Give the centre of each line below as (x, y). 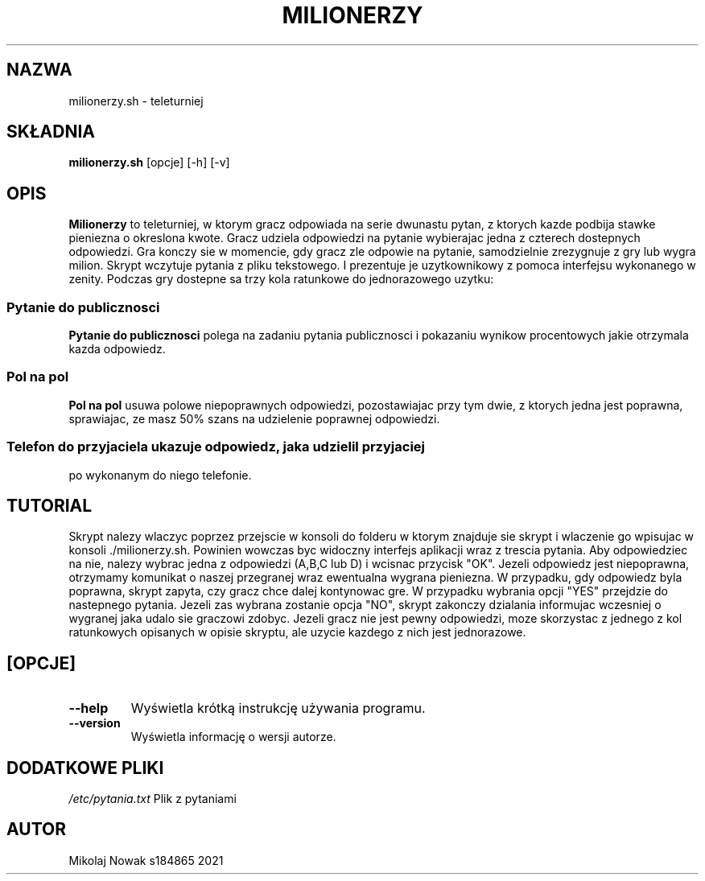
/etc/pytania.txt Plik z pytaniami (153, 799)
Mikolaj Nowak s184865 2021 (146, 860)
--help (89, 708)
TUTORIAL (49, 505)
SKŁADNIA (51, 132)
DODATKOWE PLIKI (85, 768)
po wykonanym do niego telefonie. (160, 475)
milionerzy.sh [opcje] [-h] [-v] (149, 163)
